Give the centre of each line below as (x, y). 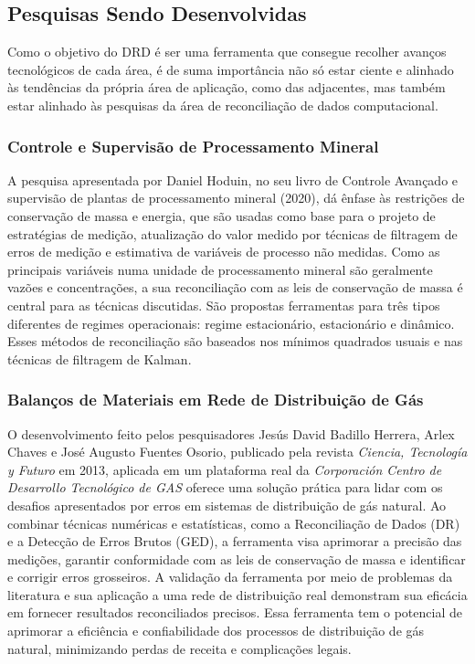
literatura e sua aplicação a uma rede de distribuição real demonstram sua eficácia (237, 594)
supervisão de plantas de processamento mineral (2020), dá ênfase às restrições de (236, 198)
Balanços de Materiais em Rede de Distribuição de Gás (216, 400)
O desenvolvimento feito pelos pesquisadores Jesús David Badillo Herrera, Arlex (231, 433)
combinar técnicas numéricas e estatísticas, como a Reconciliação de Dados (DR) (234, 523)
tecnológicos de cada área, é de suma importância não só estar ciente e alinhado (231, 69)
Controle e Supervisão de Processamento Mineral (193, 146)
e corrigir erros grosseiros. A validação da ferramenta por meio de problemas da (230, 577)
